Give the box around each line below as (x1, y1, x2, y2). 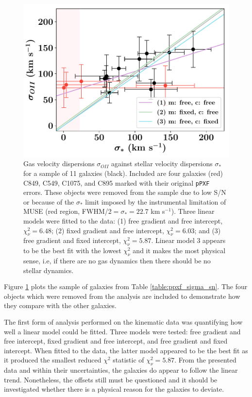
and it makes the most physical (133, 245, 226, 256)
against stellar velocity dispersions (111, 158, 213, 169)
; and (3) (194, 225, 221, 235)
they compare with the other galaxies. (4, 300, 117, 311)
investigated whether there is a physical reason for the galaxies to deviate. (4, 384, 224, 394)
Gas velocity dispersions (23, 158, 95, 169)
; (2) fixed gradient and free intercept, (51, 225, 164, 235)
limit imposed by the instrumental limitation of (85, 196, 226, 207)
